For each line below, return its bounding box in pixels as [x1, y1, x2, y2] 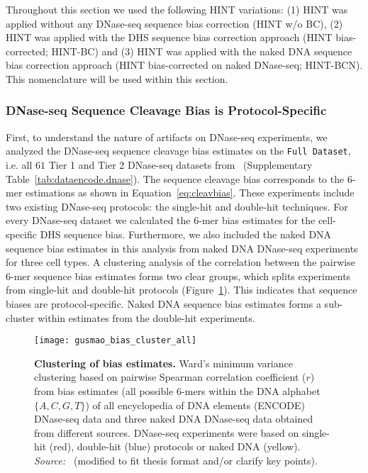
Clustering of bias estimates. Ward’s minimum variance [34, 355, 293, 370]
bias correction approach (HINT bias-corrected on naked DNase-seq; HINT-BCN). [6, 57, 363, 72]
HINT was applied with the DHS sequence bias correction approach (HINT [6, 30, 333, 45]
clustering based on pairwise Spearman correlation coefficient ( [34, 369, 306, 384]
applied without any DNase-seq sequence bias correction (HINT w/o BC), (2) [6, 16, 343, 30]
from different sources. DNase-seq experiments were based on [34, 425, 299, 440]
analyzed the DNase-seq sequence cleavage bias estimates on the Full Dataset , [6, 143, 351, 158]
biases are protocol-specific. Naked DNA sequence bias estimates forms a [6, 296, 321, 311]
